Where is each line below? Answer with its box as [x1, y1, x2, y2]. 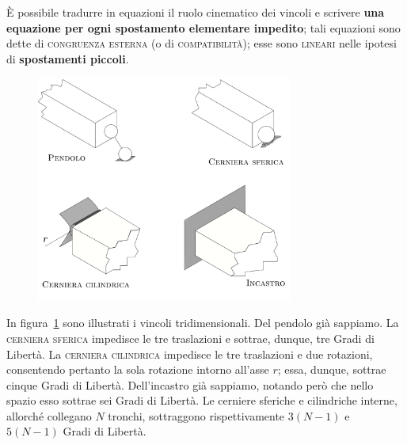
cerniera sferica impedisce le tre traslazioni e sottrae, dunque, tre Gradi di [6, 329, 375, 346]
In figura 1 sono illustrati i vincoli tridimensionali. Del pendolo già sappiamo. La [6, 314, 399, 331]
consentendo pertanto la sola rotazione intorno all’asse [6, 361, 269, 378]
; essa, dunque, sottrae [277, 361, 386, 378]
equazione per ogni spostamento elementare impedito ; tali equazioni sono [6, 19, 401, 36]
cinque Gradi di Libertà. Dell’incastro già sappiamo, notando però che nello [6, 376, 374, 393]
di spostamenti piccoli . [6, 50, 129, 67]
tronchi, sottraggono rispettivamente [108, 407, 285, 424]
